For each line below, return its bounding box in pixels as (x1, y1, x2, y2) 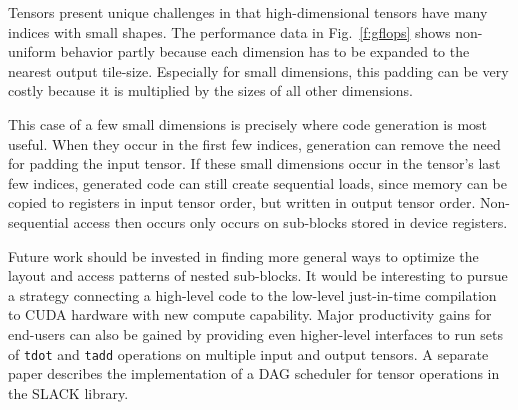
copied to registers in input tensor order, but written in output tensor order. (8, 192, 476, 213)
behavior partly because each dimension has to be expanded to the (60, 41, 470, 62)
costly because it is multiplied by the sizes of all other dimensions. (8, 80, 413, 101)
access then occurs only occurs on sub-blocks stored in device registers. (73, 211, 508, 232)
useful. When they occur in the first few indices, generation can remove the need (8, 133, 501, 154)
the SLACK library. (8, 382, 129, 403)
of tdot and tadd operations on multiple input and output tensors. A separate (8, 343, 489, 364)
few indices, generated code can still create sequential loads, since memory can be (8, 172, 507, 193)
